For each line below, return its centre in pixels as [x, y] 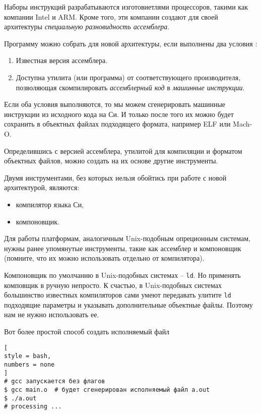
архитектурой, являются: [42, 187]
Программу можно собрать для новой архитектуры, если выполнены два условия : [131, 43]
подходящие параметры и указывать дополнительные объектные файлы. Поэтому [128, 304]
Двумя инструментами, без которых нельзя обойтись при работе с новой [115, 177]
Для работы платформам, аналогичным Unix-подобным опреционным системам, [127, 238]
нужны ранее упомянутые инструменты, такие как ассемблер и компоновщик [123, 248]
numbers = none [29, 364]
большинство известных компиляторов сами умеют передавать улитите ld [118, 295]
